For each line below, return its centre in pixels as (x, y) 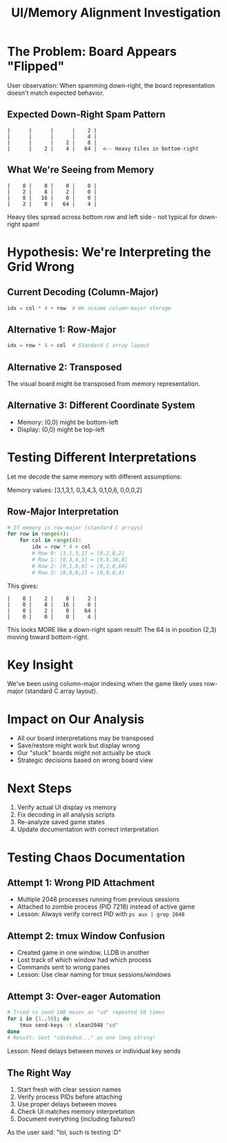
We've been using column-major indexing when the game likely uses (105, 684)
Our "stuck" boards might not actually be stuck (84, 753)
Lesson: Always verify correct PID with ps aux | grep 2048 (101, 914)
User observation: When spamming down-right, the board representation (111, 85)
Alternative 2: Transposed (65, 367)
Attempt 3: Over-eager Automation (84, 996)
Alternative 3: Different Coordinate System (101, 406)
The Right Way (39, 1073)
